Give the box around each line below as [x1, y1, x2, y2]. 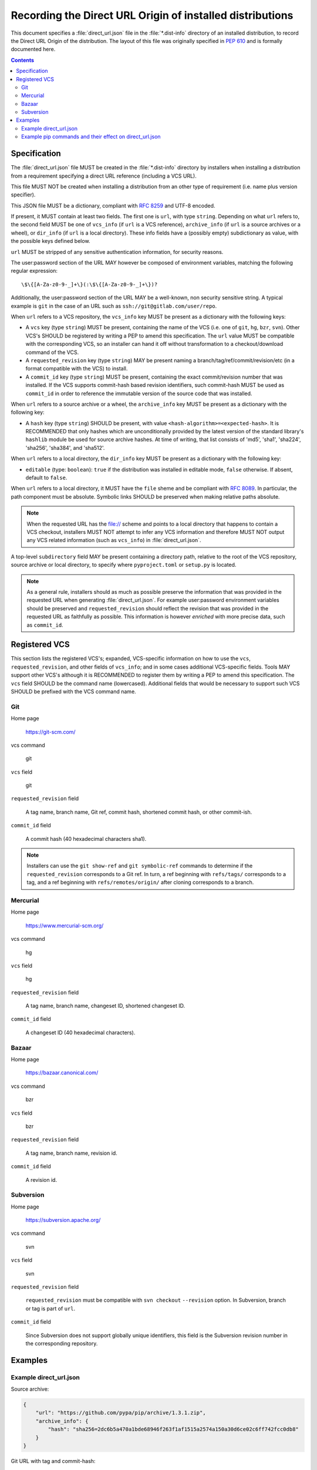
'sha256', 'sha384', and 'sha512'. [25, 444, 105, 451]
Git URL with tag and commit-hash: [11, 1458, 96, 1465]
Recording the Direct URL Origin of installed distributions [11, 9, 294, 22]
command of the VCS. [25, 349, 79, 356]
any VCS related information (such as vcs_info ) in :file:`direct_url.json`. [26, 537, 201, 544]
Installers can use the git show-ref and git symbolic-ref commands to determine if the [26, 862, 253, 870]
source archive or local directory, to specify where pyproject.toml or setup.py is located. [11, 562, 237, 569]
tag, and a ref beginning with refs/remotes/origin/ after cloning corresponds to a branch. [26, 879, 254, 886]
